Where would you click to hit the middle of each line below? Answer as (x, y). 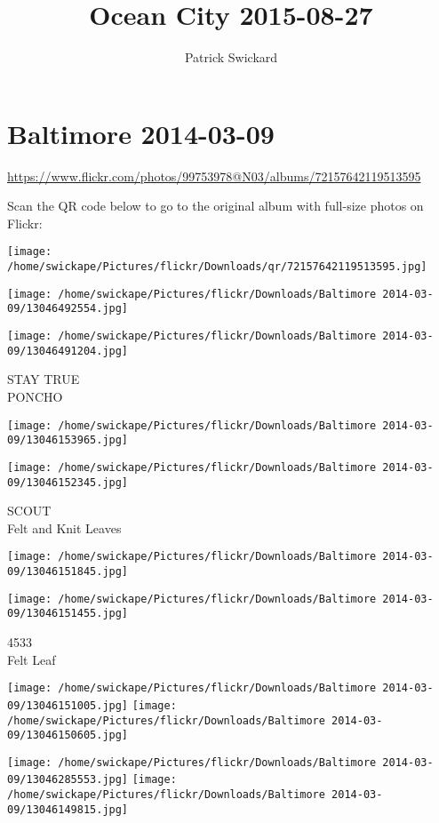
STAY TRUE (44, 379)
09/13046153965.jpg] (68, 440)
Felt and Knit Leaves (64, 527)
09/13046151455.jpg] (68, 614)
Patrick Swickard (231, 57)
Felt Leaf (32, 659)
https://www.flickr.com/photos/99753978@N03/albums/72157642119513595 (214, 176)
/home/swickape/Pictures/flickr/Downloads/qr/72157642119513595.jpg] (217, 267)
